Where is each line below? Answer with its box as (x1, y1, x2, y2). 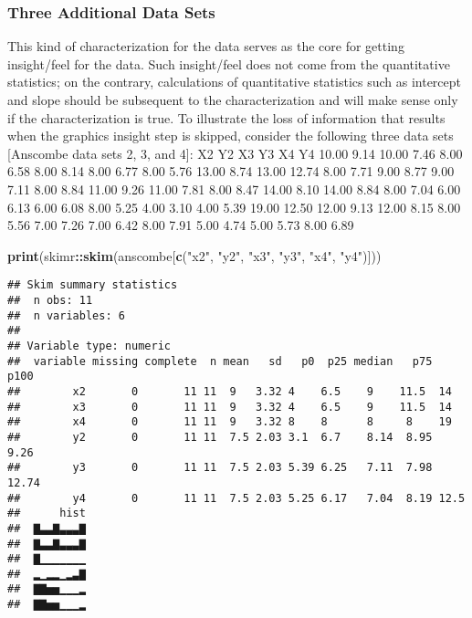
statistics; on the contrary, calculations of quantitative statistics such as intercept (7, 72, 462, 91)
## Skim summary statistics (7, 278, 178, 292)
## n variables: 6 (7, 309, 125, 322)
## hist (7, 507, 86, 520)
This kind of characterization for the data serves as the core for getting (7, 37, 404, 56)
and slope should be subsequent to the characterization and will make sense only (7, 90, 458, 109)
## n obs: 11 (7, 294, 93, 307)
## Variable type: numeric (7, 339, 171, 352)
